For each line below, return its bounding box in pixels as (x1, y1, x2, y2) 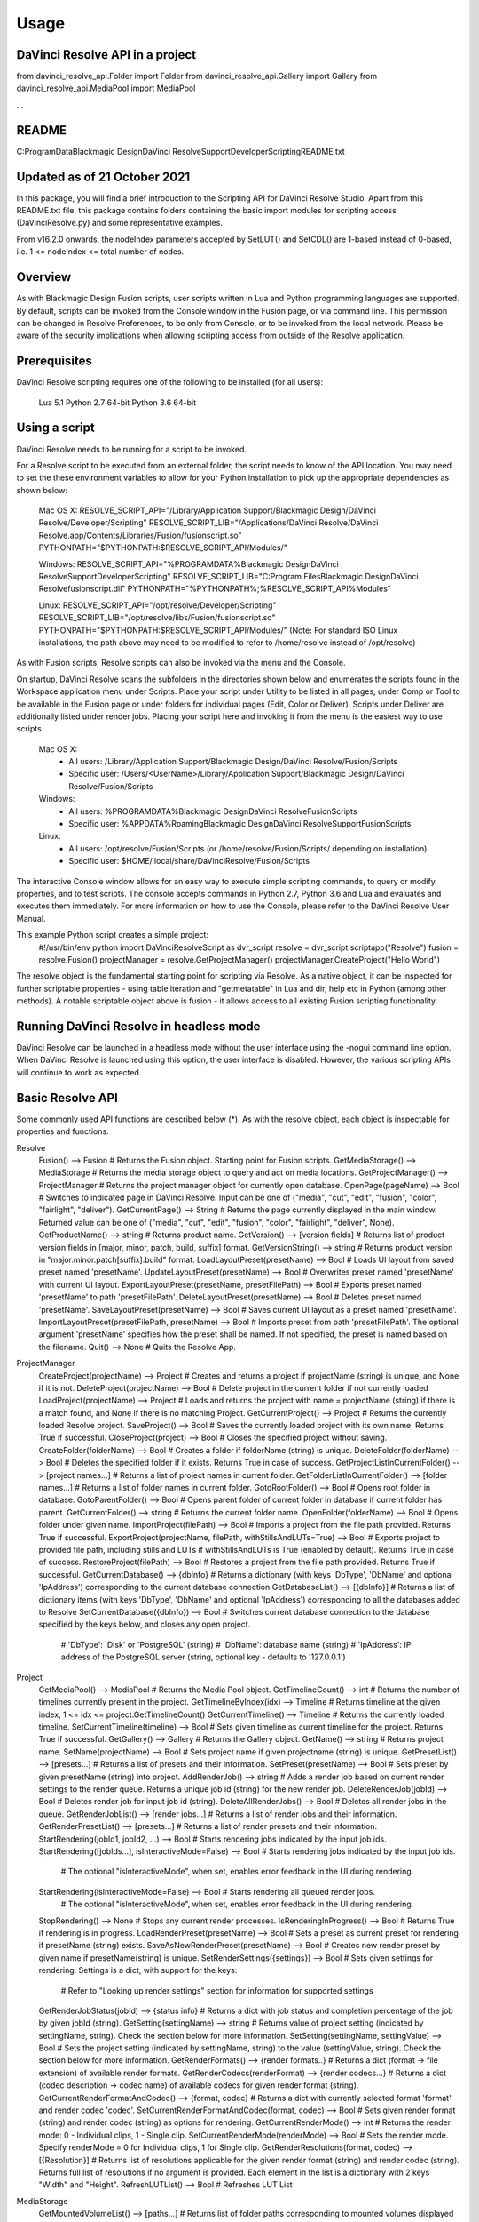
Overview (16, 269, 72, 284)
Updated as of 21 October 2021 (16, 169, 191, 184)
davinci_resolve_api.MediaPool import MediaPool (16, 83, 196, 93)
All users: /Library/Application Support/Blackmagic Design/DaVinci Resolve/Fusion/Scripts (68, 756, 398, 767)
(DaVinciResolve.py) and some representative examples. (16, 218, 224, 228)
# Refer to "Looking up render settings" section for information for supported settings (60, 1985, 373, 1995)
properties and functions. (16, 1126, 110, 1137)
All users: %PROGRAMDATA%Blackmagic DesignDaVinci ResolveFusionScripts (68, 805, 357, 817)
